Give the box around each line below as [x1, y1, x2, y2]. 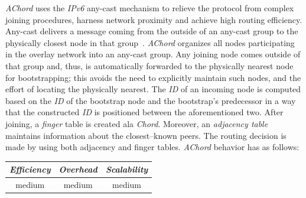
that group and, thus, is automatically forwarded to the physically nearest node [5, 59, 294, 72]
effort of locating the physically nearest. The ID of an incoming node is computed [5, 83, 301, 95]
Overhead [58, 163, 97, 176]
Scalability [105, 163, 148, 176]
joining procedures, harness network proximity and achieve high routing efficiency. [5, 13, 302, 25]
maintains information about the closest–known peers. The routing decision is [5, 129, 287, 141]
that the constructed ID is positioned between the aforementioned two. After [5, 106, 284, 118]
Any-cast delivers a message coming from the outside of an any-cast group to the [5, 25, 298, 37]
